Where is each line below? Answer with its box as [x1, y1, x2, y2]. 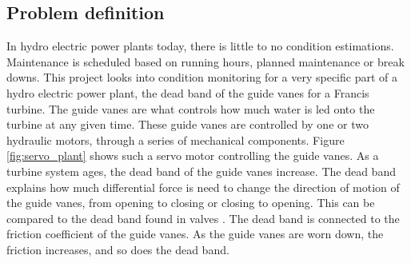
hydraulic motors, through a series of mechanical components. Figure [6, 131, 345, 148]
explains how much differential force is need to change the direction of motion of [6, 178, 400, 195]
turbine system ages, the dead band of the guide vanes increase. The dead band [6, 162, 396, 179]
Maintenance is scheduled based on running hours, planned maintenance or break [6, 53, 405, 70]
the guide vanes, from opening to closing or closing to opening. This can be [6, 194, 375, 211]
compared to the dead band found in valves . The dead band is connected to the [6, 209, 400, 226]
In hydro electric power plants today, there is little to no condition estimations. [6, 38, 394, 54]
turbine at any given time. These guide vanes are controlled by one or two [6, 116, 369, 133]
